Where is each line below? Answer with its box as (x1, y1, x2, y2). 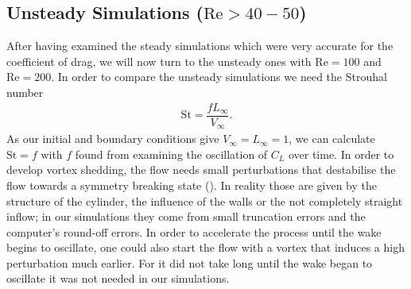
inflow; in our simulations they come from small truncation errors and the (6, 208, 366, 225)
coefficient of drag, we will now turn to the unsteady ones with (6, 52, 312, 69)
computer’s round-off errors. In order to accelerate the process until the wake (6, 223, 382, 240)
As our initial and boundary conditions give (6, 130, 219, 147)
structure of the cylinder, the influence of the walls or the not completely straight (6, 192, 403, 209)
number (6, 83, 44, 100)
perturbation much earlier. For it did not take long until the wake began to (6, 254, 373, 271)
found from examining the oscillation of (75, 145, 268, 162)
